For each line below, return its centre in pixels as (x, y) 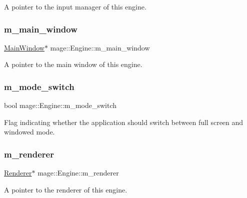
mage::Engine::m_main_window (100, 47)
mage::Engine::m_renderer (78, 173)
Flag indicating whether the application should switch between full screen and (124, 122)
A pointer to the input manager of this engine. (75, 6)
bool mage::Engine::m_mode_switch (60, 105)
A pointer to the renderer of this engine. (66, 189)
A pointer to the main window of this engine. (73, 64)
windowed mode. (29, 132)
